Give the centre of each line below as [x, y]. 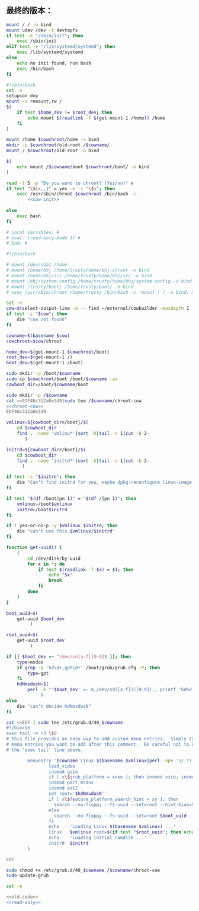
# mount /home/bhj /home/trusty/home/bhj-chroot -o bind [78, 270]
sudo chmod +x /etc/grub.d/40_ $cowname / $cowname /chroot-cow [83, 870]
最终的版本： [30, 11]
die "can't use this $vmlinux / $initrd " [66, 531]
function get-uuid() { [34, 548]
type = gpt [38, 673]
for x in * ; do [46, 564]
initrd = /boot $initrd [42, 509]
